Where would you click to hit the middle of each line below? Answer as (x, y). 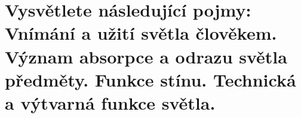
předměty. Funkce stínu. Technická (150, 79)
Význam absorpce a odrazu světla (146, 56)
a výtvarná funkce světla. (110, 102)
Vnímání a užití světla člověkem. (141, 33)
